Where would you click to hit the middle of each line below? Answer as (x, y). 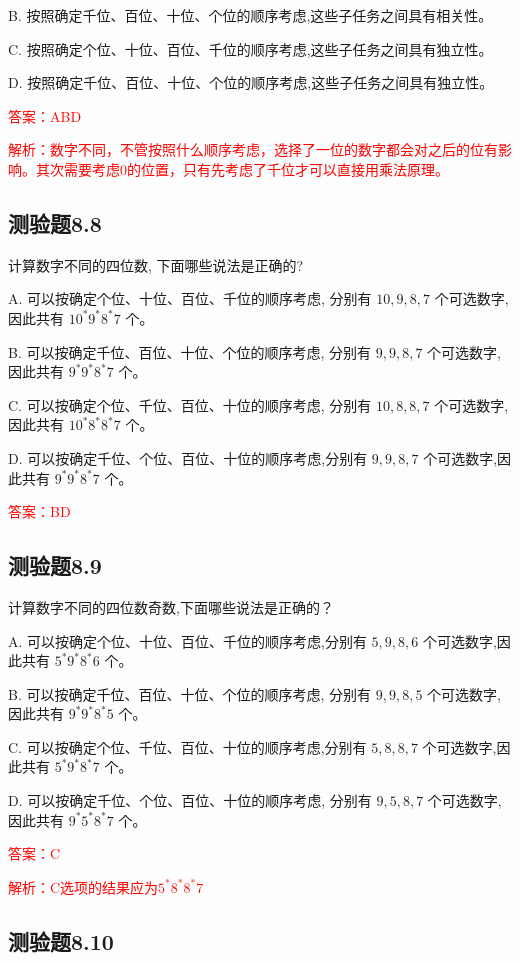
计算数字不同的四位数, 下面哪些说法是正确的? (156, 264)
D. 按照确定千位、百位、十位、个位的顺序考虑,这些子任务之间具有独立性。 (251, 82)
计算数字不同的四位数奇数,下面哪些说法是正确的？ (171, 606)
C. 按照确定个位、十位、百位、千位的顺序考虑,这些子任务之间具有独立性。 (250, 48)
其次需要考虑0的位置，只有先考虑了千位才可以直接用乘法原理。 (242, 168)
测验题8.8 (55, 222)
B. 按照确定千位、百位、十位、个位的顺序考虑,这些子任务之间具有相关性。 (250, 15)
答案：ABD (45, 115)
